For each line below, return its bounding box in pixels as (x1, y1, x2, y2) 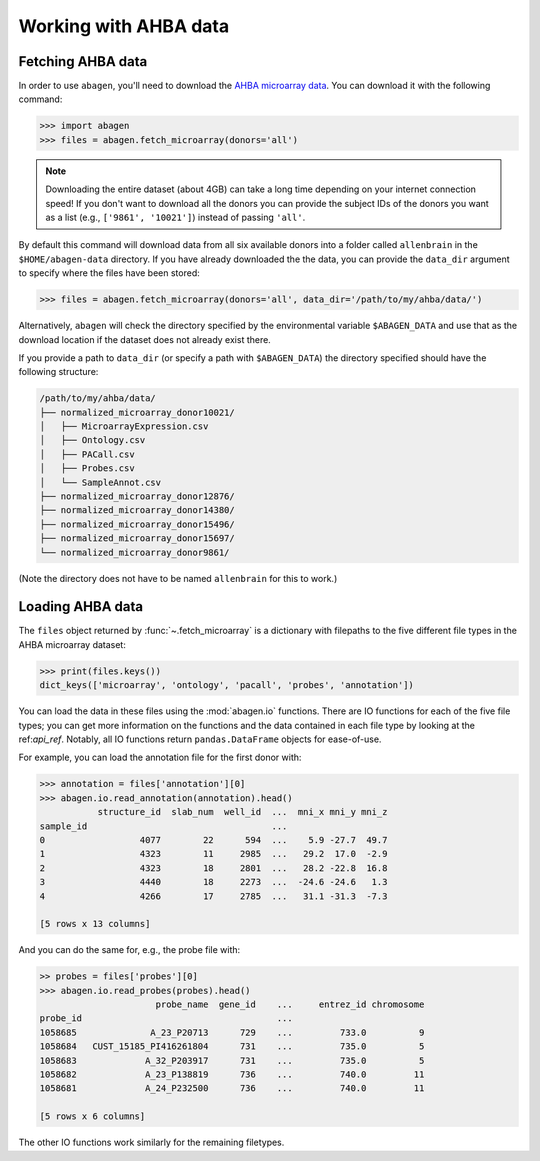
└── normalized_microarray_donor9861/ (39, 546, 230, 558)
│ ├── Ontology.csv (39, 435, 146, 446)
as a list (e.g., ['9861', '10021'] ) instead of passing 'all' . (45, 211, 306, 223)
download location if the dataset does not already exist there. (18, 333, 272, 345)
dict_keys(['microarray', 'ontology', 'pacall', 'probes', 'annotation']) (39, 680, 415, 691)
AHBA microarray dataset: (18, 638, 127, 650)
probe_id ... (39, 1013, 294, 1024)
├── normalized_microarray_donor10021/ (39, 406, 235, 418)
